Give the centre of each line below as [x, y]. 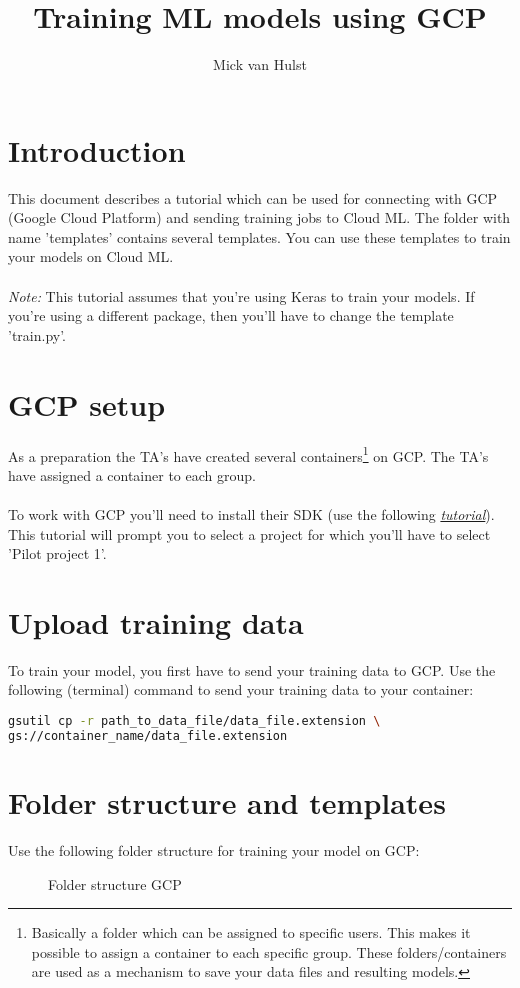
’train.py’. [37, 334]
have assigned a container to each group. [132, 474]
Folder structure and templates [227, 802]
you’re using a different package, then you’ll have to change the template [231, 315]
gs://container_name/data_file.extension [148, 735]
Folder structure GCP [115, 883]
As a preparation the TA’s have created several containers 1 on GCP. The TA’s [248, 454]
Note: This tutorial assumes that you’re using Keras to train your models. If [241, 295]
